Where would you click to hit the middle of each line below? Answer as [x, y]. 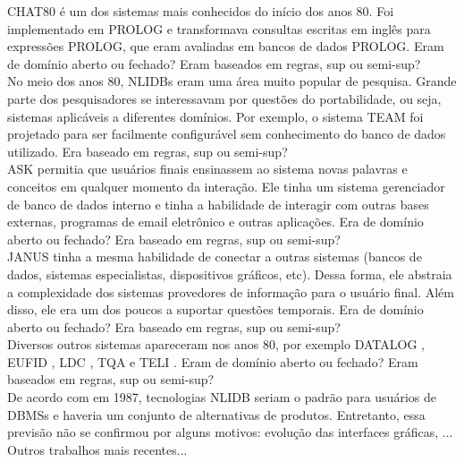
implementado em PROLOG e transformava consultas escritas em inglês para [219, 28]
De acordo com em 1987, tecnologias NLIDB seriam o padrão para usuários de [222, 397]
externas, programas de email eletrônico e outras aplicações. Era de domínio [215, 222]
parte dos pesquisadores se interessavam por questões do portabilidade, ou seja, [224, 98]
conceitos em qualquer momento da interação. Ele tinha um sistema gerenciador [226, 186]
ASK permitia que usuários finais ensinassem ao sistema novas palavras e [207, 169]
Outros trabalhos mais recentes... [97, 449]
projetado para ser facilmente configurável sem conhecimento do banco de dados [227, 134]
